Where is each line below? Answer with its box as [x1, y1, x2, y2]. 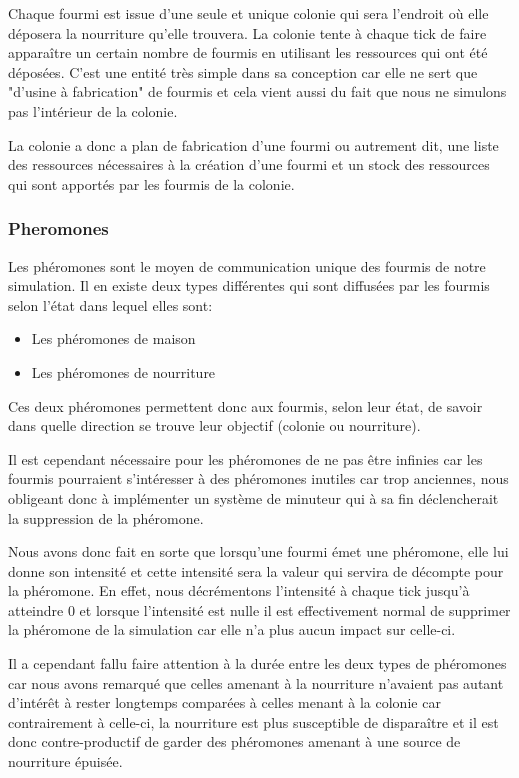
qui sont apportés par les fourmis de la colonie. [8, 173, 295, 194]
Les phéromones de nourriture [31, 361, 216, 382]
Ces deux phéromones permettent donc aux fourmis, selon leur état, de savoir [8, 395, 483, 416]
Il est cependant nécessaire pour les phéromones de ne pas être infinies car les [8, 448, 483, 469]
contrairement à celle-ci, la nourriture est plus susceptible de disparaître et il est [8, 711, 499, 732]
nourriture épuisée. [8, 751, 123, 772]
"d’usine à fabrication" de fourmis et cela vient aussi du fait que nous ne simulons [8, 81, 507, 102]
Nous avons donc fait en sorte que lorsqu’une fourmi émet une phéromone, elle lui [8, 541, 509, 562]
